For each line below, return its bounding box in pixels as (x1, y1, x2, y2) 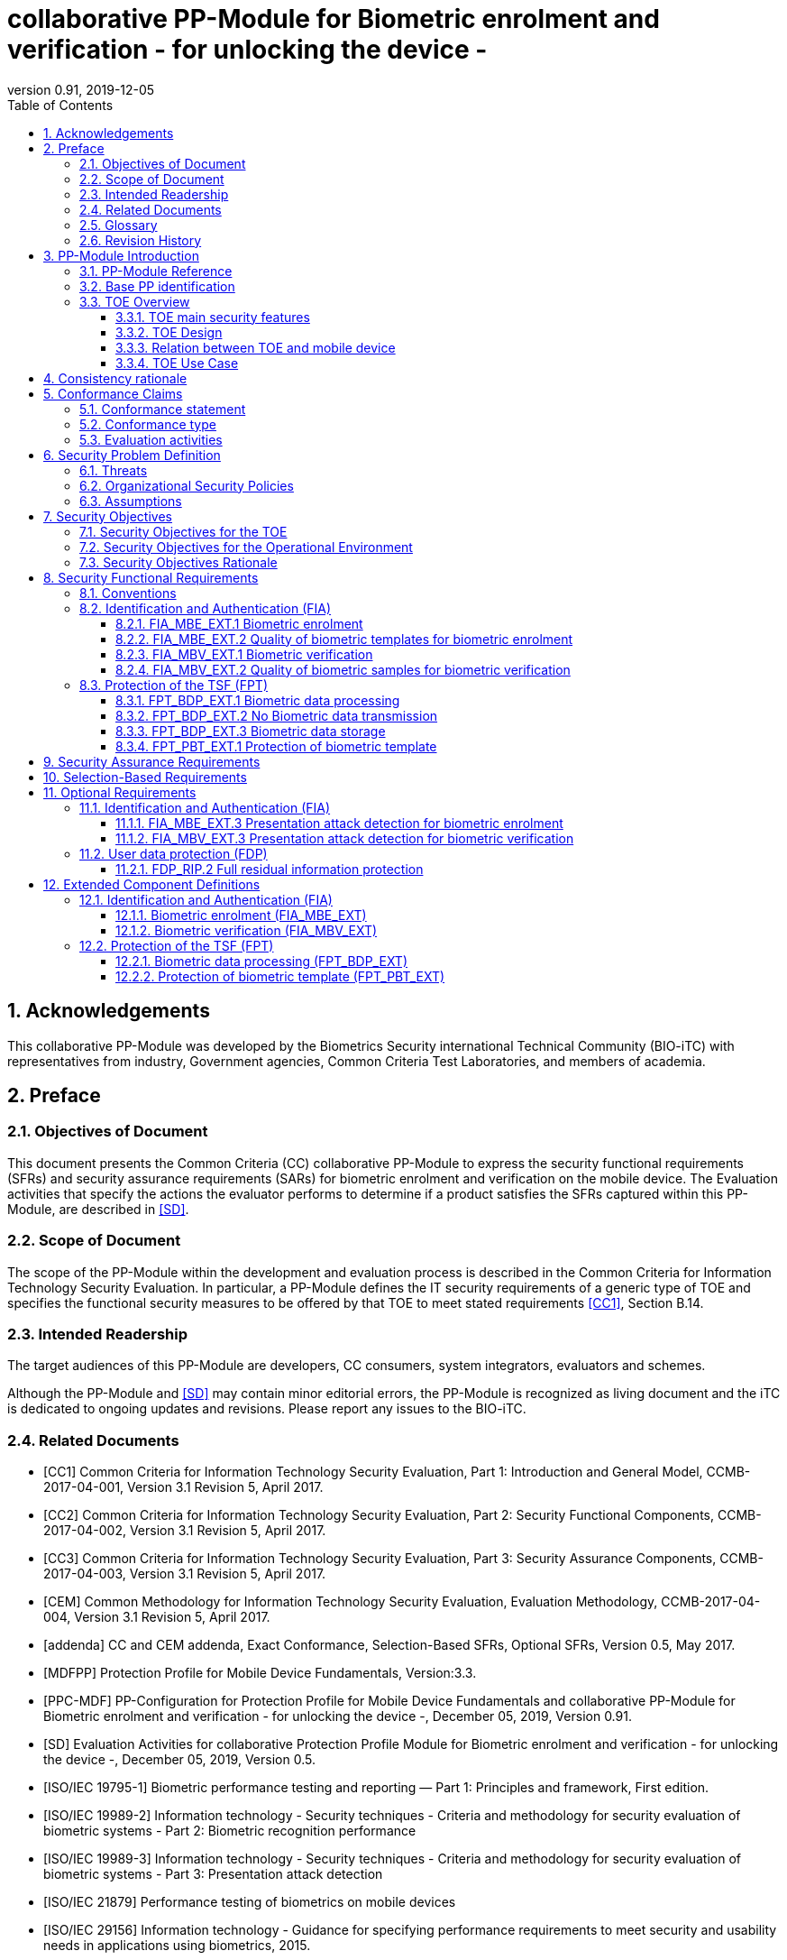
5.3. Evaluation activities (79, 431, 223, 447)
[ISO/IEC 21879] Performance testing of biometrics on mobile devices (43, 1894, 456, 1910)
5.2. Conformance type (79, 416, 216, 432)
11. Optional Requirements (43, 784, 197, 800)
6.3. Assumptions (79, 492, 182, 509)
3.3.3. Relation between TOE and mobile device (115, 339, 396, 355)
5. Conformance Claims (43, 385, 183, 401)
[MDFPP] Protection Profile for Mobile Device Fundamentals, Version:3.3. (43, 1665, 477, 1681)
